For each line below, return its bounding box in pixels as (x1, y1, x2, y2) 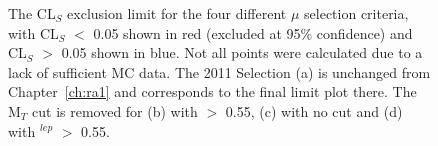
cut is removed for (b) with (32, 100, 198, 121)
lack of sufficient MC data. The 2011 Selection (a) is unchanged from (8, 61, 431, 82)
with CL (8, 22, 59, 43)
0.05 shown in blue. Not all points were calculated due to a (61, 42, 423, 63)
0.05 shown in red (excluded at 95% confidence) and (93, 22, 413, 43)
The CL (8, 3, 56, 23)
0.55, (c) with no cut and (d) (225, 100, 403, 121)
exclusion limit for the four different (67, 3, 287, 23)
